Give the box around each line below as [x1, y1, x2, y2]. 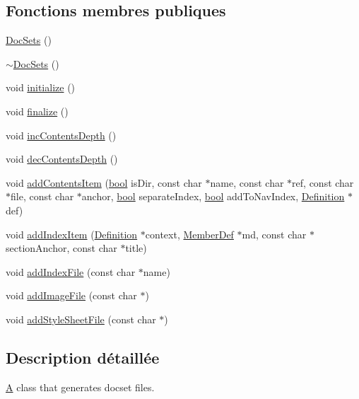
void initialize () [6, 80, 76, 95]
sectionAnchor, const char [6, 241, 117, 255]
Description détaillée [6, 346, 160, 368]
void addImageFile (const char [6, 288, 137, 303]
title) [125, 241, 147, 255]
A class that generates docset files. [6, 379, 155, 394]
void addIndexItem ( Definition [6, 226, 138, 241]
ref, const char [292, 175, 354, 190]
